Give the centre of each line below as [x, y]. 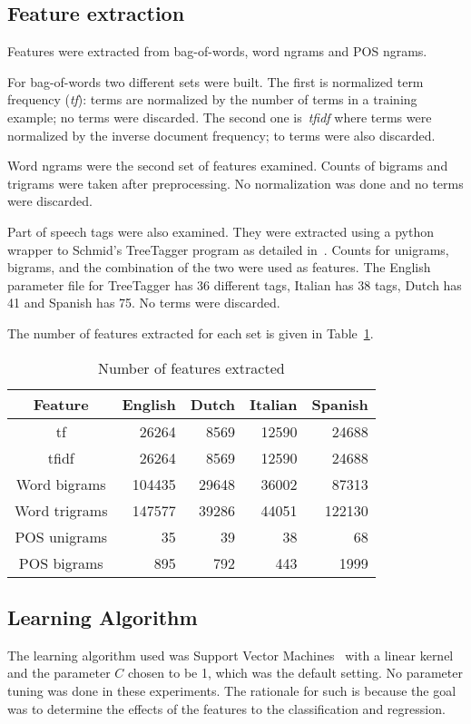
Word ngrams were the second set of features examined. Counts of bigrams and [228, 166]
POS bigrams [61, 563]
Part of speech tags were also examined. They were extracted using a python [221, 231]
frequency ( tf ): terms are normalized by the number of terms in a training [212, 99]
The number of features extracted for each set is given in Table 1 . [191, 333]
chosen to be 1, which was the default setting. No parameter [295, 673]
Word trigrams [61, 510]
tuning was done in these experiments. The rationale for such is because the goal [232, 690]
